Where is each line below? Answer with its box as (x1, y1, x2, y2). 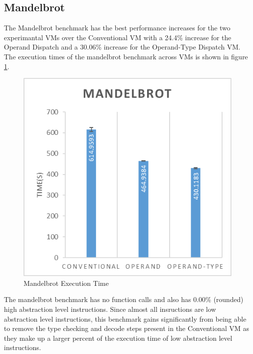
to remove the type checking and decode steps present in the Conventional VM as (4, 323, 250, 333)
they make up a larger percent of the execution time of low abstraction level (4, 332, 232, 343)
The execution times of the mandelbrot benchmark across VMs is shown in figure (4, 51, 248, 61)
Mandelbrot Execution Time (24, 278, 109, 288)
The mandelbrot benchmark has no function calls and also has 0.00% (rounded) (4, 294, 244, 304)
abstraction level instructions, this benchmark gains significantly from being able (4, 313, 247, 324)
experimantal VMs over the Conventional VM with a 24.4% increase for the (4, 32, 231, 42)
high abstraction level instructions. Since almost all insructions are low (4, 303, 216, 314)
